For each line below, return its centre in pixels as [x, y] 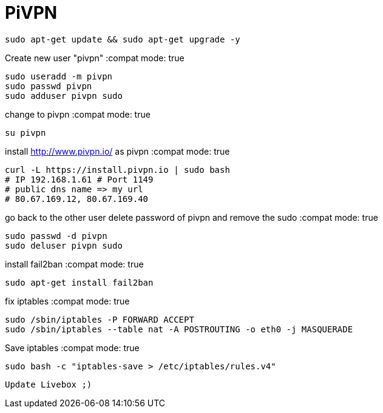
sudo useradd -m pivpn [59, 76]
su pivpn [25, 133]
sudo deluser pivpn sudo [64, 245]
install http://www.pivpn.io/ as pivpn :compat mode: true [117, 151]
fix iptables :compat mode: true [67, 301]
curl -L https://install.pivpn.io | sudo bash [117, 170]
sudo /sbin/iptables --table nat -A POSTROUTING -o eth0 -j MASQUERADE [179, 329]
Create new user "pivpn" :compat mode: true [95, 58]
